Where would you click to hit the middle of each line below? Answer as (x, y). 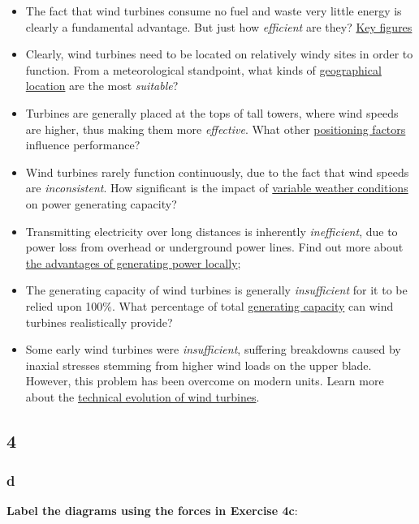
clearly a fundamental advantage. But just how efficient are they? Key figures (219, 26)
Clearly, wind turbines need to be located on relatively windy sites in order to (219, 54)
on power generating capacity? (101, 203)
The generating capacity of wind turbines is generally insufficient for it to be (216, 290)
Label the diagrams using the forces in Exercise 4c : (152, 511)
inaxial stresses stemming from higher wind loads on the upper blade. (199, 365)
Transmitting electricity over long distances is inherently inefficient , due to (212, 231)
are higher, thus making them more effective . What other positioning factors (216, 129)
